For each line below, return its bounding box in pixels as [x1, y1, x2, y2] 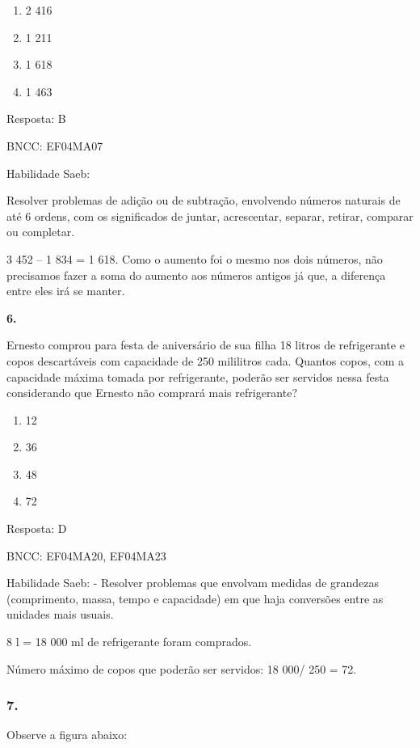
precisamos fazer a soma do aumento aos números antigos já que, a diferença [6, 266, 386, 283]
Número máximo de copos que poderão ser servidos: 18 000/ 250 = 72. [6, 660, 357, 677]
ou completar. [6, 223, 75, 240]
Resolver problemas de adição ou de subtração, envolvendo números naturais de [6, 192, 401, 209]
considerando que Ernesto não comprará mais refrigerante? [6, 384, 298, 401]
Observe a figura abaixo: [6, 726, 128, 743]
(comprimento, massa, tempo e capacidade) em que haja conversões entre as [6, 590, 384, 606]
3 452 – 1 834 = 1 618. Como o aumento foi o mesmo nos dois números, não [6, 250, 383, 267]
